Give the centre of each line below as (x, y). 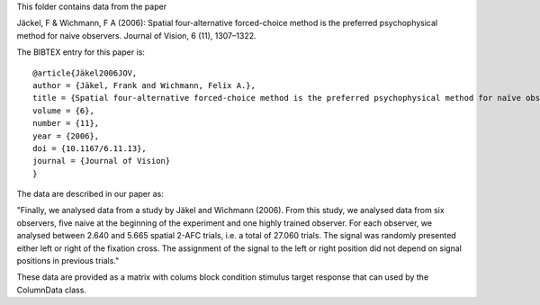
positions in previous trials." (68, 261)
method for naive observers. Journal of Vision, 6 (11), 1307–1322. (136, 35)
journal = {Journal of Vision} (102, 161)
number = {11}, (66, 123)
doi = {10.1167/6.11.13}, (90, 148)
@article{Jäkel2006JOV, (85, 73)
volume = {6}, (63, 111)
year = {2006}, (66, 136)
